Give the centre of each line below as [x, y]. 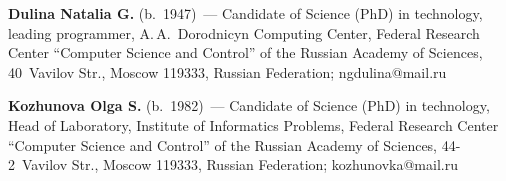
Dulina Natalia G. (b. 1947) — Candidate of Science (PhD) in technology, [245, 13]
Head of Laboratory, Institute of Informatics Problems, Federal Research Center [253, 124]
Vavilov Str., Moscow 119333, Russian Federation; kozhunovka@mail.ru [239, 164]
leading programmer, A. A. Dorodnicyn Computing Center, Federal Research [244, 32]
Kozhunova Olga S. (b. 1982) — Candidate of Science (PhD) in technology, [249, 105]
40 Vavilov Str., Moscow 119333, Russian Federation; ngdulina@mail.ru [227, 71]
